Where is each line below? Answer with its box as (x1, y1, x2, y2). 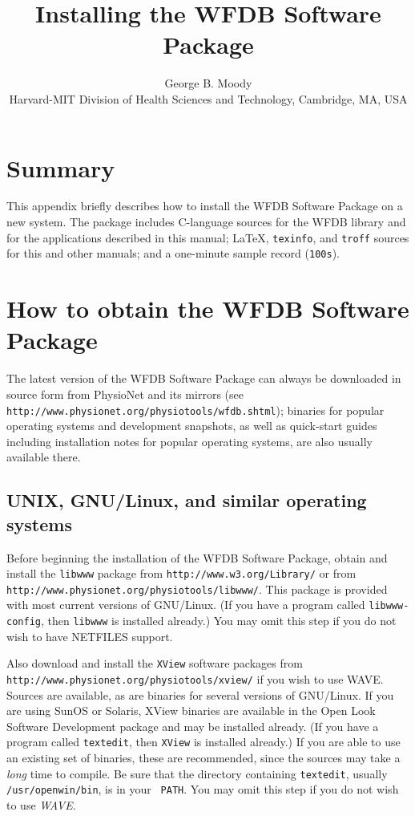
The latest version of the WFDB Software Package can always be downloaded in (6, 370, 401, 387)
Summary (6, 151, 115, 184)
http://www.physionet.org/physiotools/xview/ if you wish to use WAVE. (6, 671, 384, 687)
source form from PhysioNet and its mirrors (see (6, 385, 244, 402)
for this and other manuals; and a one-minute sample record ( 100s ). (6, 245, 340, 262)
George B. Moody (164, 75, 252, 91)
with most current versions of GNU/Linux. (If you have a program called (6, 596, 365, 613)
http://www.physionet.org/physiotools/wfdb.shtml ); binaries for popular (6, 401, 385, 418)
